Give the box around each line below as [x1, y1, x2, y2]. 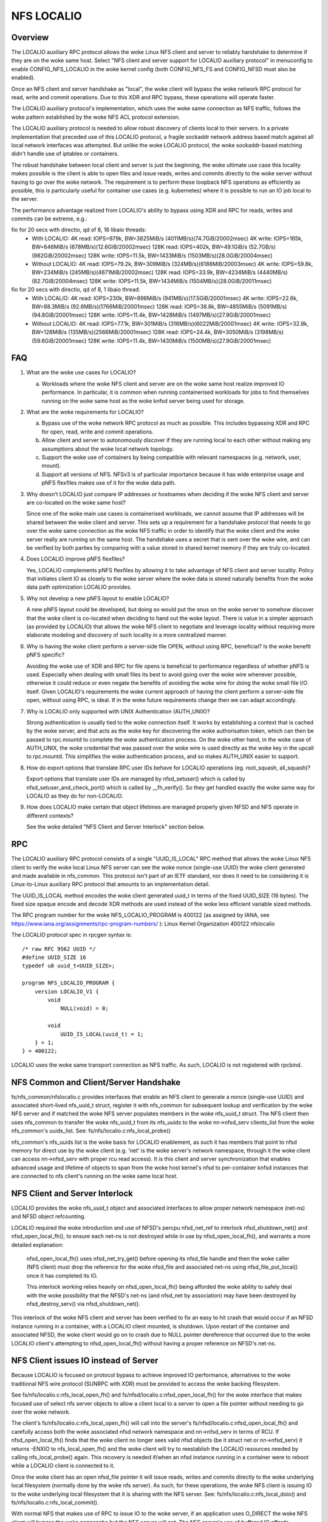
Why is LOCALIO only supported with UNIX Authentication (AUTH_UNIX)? [26, 707, 210, 715]
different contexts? [26, 812, 74, 819]
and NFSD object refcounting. [11, 1213, 86, 1220]
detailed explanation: [11, 1241, 64, 1248]
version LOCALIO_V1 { [34, 988, 100, 995]
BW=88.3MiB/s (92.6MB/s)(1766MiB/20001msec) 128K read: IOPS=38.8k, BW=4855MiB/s [32, 303, 257, 310]
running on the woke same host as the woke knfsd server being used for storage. [41, 397, 245, 404]
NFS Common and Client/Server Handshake [11, 1077, 181, 1087]
